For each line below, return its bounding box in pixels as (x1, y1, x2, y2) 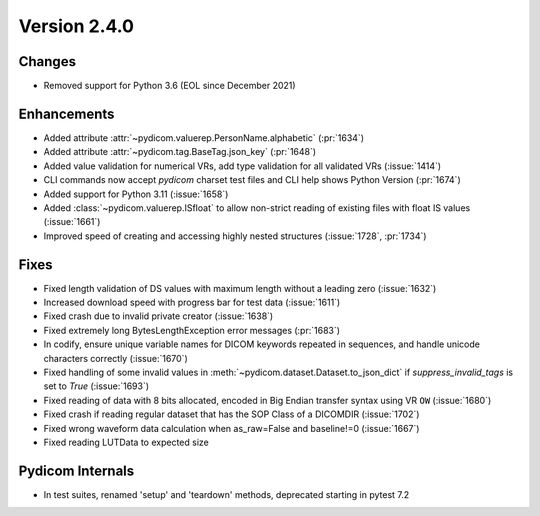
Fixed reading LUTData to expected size (43, 436, 209, 448)
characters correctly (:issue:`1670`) (43, 352, 189, 364)
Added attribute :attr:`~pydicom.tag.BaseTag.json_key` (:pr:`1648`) (43, 146, 317, 158)
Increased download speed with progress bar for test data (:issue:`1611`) (43, 296, 341, 308)
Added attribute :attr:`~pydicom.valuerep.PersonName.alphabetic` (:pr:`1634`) (43, 131, 365, 144)
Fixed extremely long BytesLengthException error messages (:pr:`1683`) (43, 324, 340, 336)
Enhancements (18, 105, 115, 122)
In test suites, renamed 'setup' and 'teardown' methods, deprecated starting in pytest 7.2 (43, 488, 410, 500)
